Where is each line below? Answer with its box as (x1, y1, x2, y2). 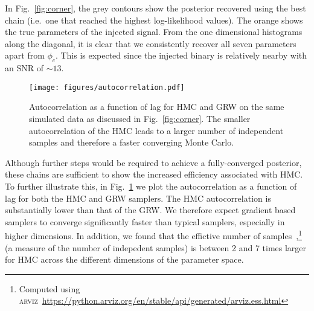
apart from (5, 49, 45, 62)
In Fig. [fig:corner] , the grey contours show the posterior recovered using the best (5, 2, 306, 14)
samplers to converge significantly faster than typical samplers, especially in (5, 215, 285, 228)
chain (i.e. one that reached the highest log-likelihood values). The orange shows (5, 13, 303, 26)
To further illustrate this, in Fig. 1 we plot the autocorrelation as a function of (5, 179, 297, 192)
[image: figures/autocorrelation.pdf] (29, 83, 185, 92)
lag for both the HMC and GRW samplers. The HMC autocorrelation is (5, 191, 271, 204)
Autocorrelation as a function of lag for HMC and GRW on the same (29, 100, 284, 113)
